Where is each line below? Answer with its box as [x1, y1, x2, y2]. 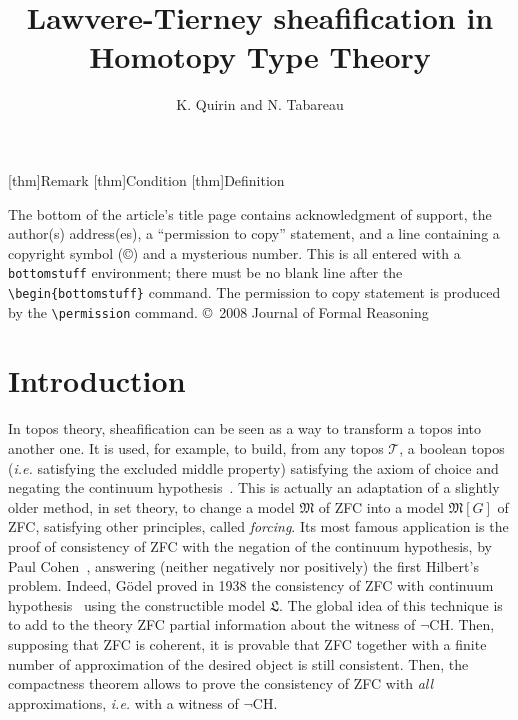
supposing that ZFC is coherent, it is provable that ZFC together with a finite [8, 633, 487, 654]
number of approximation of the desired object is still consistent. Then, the [8, 653, 469, 674]
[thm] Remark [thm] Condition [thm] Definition [8, 169, 285, 190]
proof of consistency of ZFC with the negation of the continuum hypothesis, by [8, 535, 492, 556]
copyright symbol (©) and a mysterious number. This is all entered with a [8, 242, 461, 263]
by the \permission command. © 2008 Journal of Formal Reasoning [8, 301, 429, 322]
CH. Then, [429, 614, 495, 635]
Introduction [8, 360, 186, 401]
